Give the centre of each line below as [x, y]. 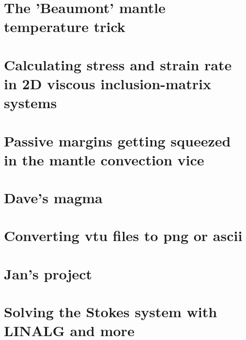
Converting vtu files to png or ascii [123, 235]
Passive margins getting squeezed [117, 140]
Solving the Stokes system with [111, 312]
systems [31, 103]
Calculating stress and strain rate [118, 64]
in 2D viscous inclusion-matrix [108, 83]
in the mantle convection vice [104, 159]
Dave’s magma [53, 198]
